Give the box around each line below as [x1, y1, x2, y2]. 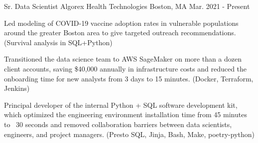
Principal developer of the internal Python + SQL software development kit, [4, 99, 238, 110]
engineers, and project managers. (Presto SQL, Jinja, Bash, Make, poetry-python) [4, 129, 255, 139]
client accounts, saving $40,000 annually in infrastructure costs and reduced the [4, 63, 247, 73]
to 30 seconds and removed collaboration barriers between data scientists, [4, 119, 232, 129]
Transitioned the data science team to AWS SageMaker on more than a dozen [4, 54, 242, 64]
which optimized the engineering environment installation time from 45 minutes [4, 109, 247, 120]
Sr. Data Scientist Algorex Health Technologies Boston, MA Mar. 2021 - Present [4, 1, 250, 11]
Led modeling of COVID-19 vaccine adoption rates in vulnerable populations [4, 17, 239, 28]
